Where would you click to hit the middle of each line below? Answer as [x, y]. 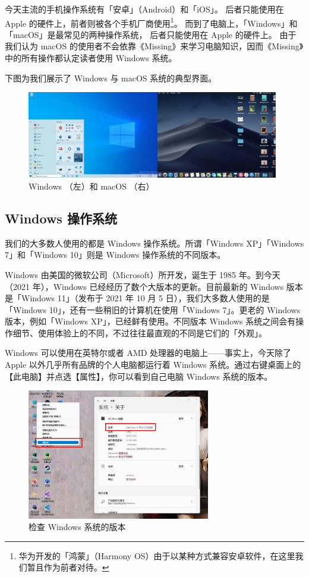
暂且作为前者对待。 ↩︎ [68, 567]
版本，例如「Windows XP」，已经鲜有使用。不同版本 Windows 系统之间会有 [150, 321]
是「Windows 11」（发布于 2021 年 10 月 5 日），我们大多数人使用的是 [137, 298]
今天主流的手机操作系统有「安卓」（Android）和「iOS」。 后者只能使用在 [144, 9]
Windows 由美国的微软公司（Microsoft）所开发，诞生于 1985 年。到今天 [143, 274]
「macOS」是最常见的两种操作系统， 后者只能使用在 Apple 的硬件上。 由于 [151, 34]
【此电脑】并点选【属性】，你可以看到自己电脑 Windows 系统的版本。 [139, 376]
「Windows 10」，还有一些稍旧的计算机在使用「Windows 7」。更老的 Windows [153, 309]
